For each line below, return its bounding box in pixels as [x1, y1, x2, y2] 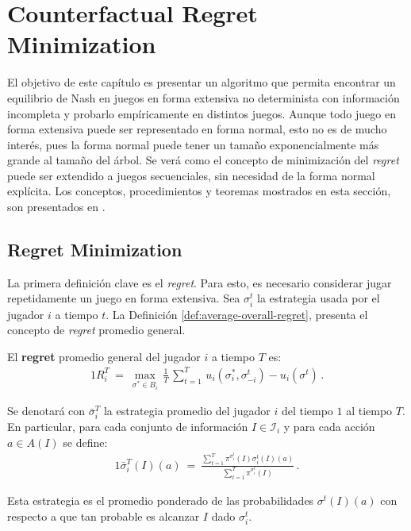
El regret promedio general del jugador [7, 348, 201, 364]
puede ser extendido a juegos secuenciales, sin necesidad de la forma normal [7, 167, 375, 183]
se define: [63, 433, 108, 450]
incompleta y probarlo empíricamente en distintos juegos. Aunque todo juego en [7, 105, 396, 121]
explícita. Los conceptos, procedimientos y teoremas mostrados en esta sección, [7, 183, 391, 199]
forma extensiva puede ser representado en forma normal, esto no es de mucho [7, 121, 387, 137]
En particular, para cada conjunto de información [7, 417, 248, 434]
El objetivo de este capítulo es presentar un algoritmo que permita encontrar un [7, 74, 396, 90]
